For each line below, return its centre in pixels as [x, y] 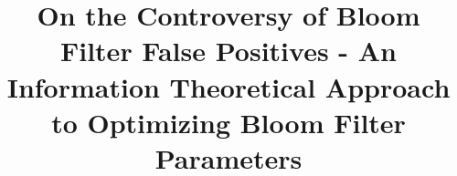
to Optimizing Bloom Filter [228, 122]
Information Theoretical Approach [228, 86]
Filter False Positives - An [228, 51]
